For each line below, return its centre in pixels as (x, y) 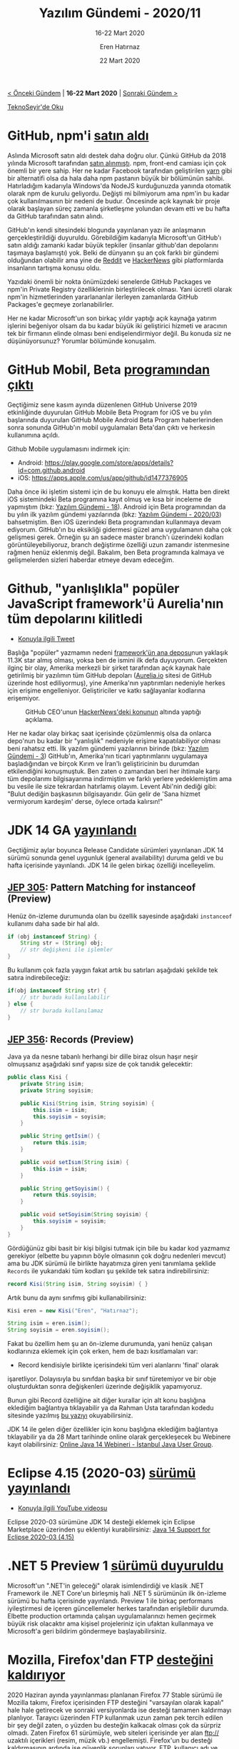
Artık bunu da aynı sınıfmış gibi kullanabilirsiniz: (77, 1297)
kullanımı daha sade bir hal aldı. (54, 923)
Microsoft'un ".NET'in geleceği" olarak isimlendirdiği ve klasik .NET (106, 1586)
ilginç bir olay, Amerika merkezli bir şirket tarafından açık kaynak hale (109, 668)
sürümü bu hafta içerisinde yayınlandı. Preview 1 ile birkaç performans (110, 1601)
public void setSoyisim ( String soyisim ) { (84, 1215)
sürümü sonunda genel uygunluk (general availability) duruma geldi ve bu (115, 857)
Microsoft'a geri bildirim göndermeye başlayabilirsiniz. (87, 1631)
